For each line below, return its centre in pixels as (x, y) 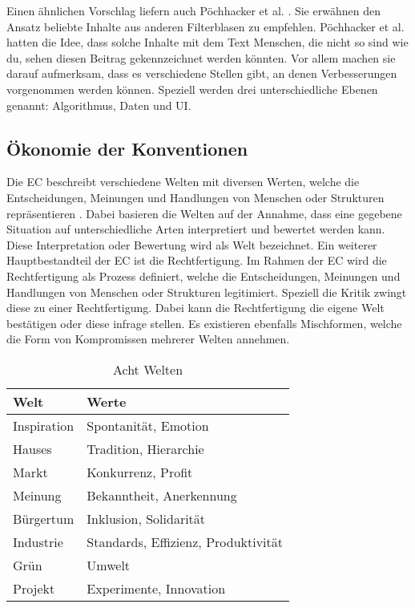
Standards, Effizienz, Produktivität (185, 541)
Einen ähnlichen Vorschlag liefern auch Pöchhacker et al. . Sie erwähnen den (193, 10)
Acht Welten (148, 369)
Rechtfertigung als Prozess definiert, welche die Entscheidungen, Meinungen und (203, 276)
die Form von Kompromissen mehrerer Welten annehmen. (148, 339)
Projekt (34, 588)
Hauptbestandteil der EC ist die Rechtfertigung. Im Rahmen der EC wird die (197, 260)
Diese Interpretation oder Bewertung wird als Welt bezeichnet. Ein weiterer (192, 244)
